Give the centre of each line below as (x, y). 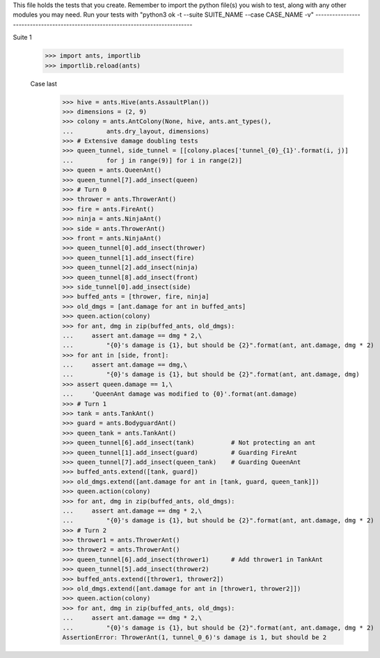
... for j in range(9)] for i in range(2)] (152, 160)
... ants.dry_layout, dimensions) (136, 131)
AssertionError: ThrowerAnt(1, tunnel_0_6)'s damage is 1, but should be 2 (195, 637)
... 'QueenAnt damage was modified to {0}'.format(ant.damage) (180, 394)
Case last (43, 83)
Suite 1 (22, 38)
